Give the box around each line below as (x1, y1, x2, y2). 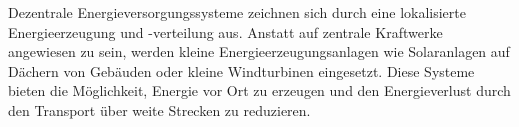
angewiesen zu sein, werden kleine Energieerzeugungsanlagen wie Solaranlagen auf (8, 41, 510, 62)
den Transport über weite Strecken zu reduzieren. (8, 99, 311, 120)
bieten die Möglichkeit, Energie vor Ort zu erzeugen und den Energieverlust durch (8, 80, 511, 101)
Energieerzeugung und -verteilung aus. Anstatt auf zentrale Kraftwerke (8, 21, 443, 42)
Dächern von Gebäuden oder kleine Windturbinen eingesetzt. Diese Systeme (8, 60, 475, 81)
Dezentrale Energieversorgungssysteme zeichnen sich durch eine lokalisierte (8, 2, 466, 22)
